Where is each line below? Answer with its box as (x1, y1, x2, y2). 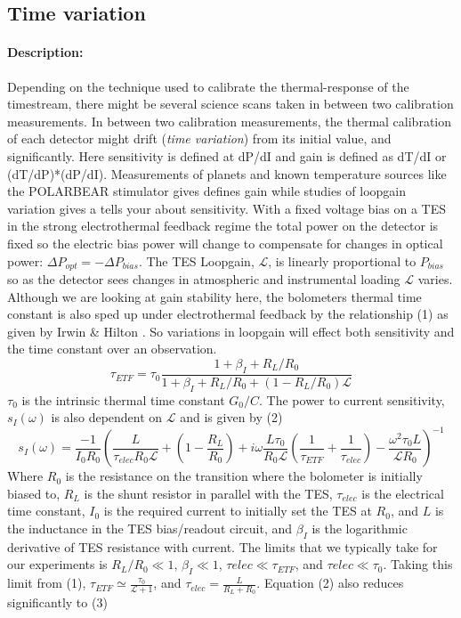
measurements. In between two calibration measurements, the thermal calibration (7, 111, 452, 130)
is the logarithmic (311, 519, 408, 538)
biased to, (7, 484, 61, 502)
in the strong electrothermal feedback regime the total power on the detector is (7, 216, 439, 235)
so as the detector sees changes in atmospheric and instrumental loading (7, 269, 400, 288)
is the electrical (361, 484, 444, 502)
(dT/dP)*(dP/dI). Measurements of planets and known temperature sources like (7, 164, 447, 183)
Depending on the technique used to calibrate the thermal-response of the (7, 77, 409, 95)
